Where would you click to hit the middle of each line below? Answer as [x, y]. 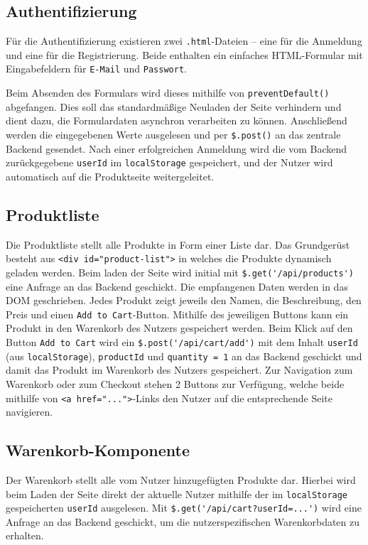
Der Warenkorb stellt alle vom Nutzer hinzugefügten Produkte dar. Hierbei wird [181, 479]
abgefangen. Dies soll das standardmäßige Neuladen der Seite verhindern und [174, 106]
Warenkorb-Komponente [98, 450]
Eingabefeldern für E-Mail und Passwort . [96, 69]
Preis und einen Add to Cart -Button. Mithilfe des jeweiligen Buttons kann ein [177, 314]
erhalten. [25, 535]
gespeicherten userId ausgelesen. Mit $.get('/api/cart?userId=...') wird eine [184, 508]
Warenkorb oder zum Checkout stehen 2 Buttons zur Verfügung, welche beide [175, 383]
